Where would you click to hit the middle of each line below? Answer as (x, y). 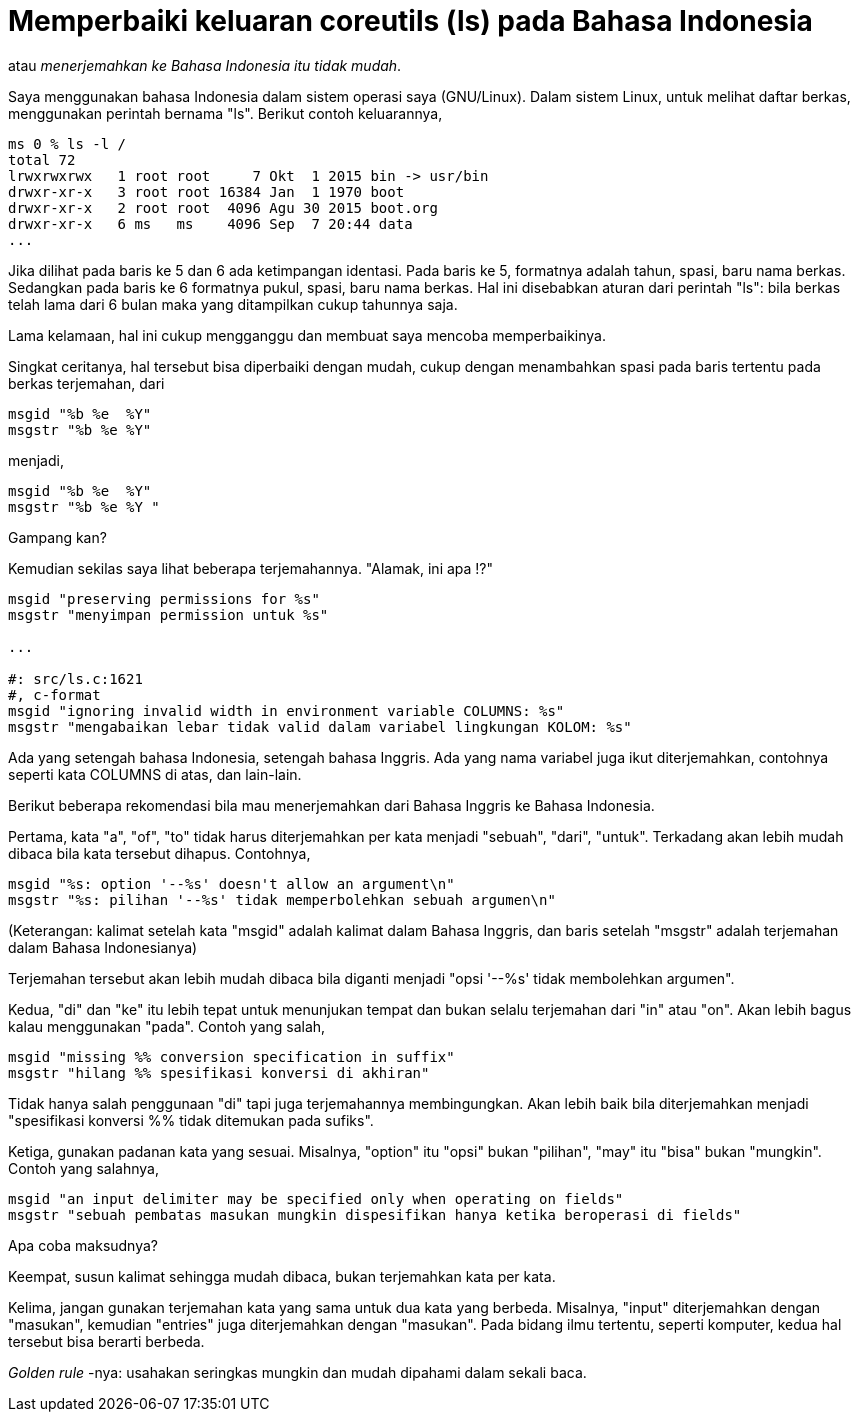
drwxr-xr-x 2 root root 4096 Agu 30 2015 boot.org (223, 207)
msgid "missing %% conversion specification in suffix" (231, 1056)
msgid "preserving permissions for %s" (164, 598)
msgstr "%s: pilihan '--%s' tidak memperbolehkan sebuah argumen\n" (282, 899)
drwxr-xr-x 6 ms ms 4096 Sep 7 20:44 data (210, 223)
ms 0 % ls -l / (67, 143)
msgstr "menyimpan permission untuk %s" (168, 614)
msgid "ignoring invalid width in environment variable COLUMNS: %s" (286, 710)
